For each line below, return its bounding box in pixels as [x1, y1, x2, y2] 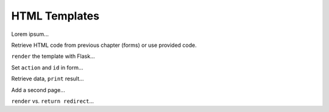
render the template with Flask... [11, 52, 96, 60]
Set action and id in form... [11, 64, 83, 71]
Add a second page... [11, 86, 65, 94]
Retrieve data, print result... [11, 75, 85, 82]
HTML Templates [11, 9, 100, 23]
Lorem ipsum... [11, 30, 49, 38]
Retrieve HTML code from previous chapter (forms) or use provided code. [11, 41, 197, 49]
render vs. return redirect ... [11, 97, 94, 105]
